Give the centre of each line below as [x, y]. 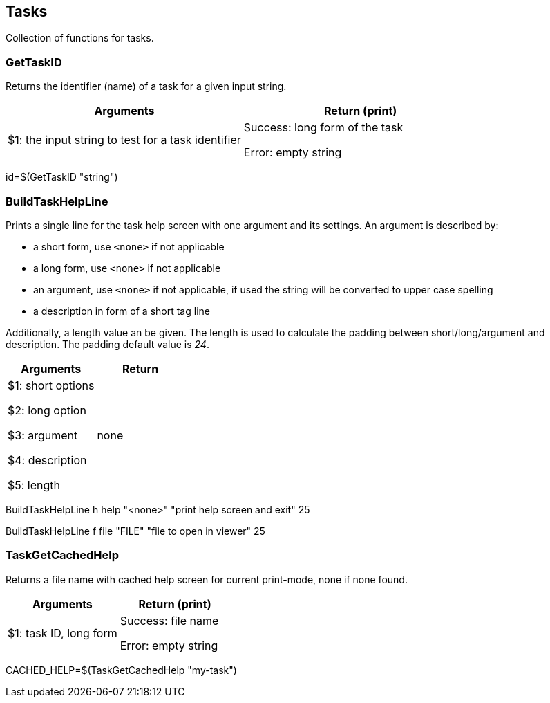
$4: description [47, 460]
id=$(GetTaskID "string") [62, 177]
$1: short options [51, 385]
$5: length [34, 485]
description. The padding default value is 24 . [107, 344]
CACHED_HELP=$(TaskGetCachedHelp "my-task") [121, 670]
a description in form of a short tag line [122, 311]
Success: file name [169, 620]
